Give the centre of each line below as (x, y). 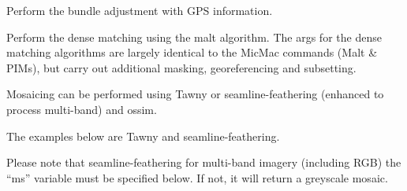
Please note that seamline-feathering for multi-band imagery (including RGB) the (204, 162)
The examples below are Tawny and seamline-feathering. (143, 136)
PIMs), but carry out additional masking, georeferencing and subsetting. (181, 67)
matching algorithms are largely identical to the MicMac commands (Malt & (192, 52)
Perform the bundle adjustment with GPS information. (140, 10)
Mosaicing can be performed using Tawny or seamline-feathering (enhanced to (195, 94)
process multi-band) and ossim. (82, 109)
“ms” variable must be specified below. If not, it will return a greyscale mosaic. (197, 177)
